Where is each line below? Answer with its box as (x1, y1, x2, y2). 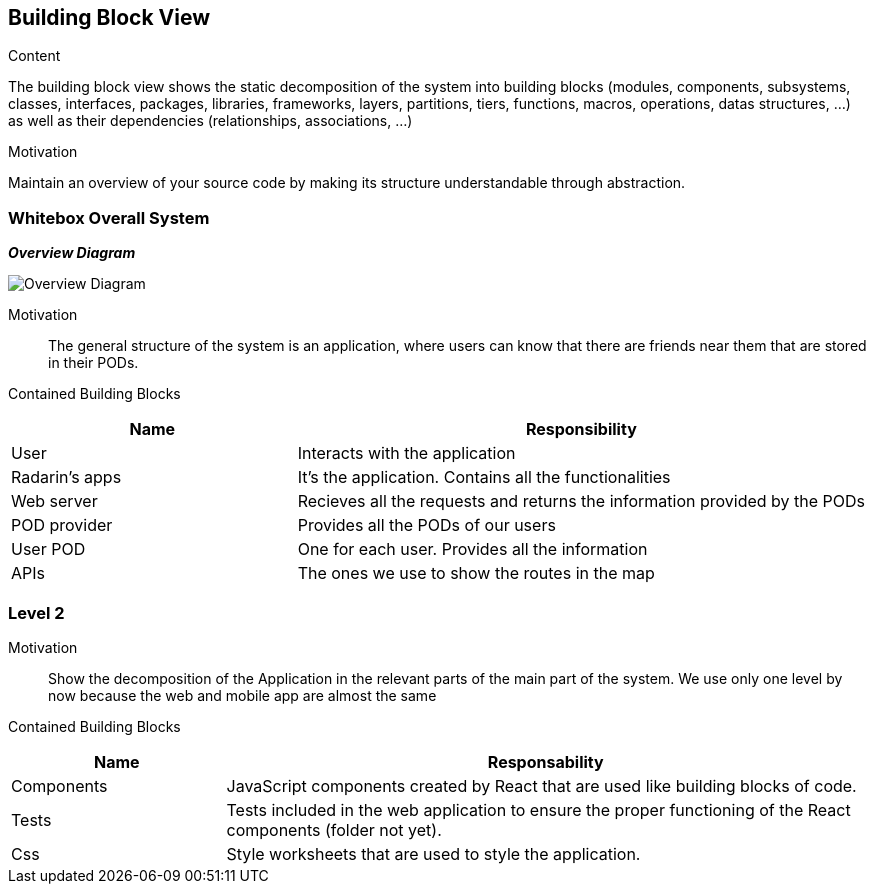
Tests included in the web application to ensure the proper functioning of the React (226, 799, 851, 820)
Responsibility (525, 419, 637, 440)
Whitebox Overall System (8, 207, 210, 228)
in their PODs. (48, 354, 139, 372)
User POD (11, 539, 86, 560)
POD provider (11, 515, 113, 536)
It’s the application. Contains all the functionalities (297, 467, 671, 488)
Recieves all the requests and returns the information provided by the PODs (297, 491, 866, 512)
